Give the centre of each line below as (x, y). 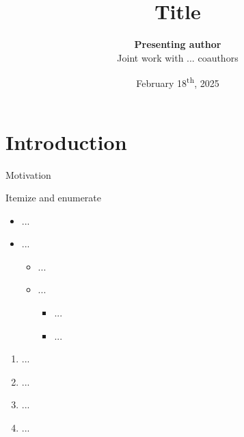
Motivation (28, 174)
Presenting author (178, 44)
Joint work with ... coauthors (178, 57)
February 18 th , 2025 (178, 82)
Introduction (66, 141)
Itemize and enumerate (54, 198)
